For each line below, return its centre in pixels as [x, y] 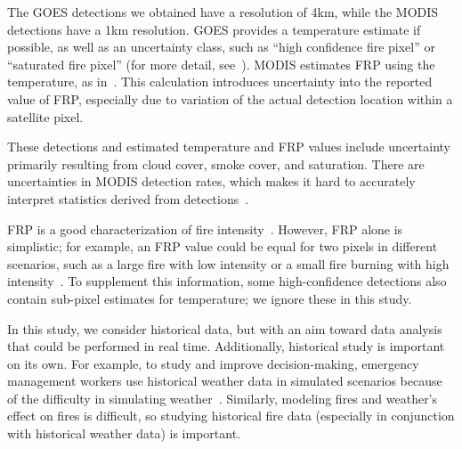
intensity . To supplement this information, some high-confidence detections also [227, 281]
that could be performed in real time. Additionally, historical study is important [226, 346]
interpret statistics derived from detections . [128, 198]
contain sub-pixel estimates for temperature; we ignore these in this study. [210, 298]
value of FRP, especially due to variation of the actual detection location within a [230, 98]
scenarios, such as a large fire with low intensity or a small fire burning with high [228, 263]
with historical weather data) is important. [124, 433]
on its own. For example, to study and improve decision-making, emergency [213, 363]
